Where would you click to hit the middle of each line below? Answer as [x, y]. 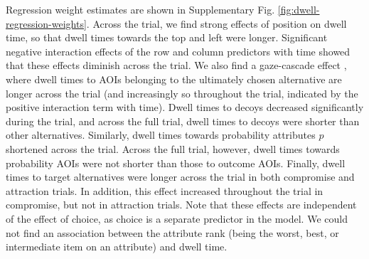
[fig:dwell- [299, 9]
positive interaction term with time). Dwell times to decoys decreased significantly [185, 107]
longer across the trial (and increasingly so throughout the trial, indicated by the [182, 93]
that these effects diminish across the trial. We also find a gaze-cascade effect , [176, 65]
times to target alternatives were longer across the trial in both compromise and [180, 177]
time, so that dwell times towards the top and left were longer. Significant [167, 37]
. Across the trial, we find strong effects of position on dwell [216, 23]
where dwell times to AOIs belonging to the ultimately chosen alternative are [174, 79]
